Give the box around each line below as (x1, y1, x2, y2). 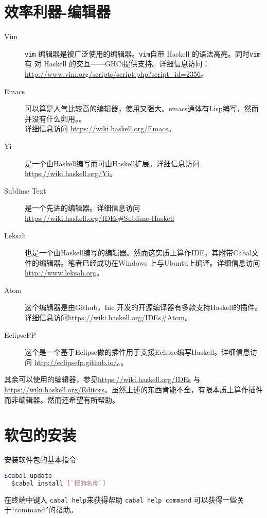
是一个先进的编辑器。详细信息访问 (25, 202, 140, 213)
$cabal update (4, 472, 52, 479)
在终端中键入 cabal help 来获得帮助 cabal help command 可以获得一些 (4, 494, 237, 505)
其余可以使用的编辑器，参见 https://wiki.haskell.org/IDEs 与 (4, 374, 201, 385)
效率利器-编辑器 (4, 1, 111, 22)
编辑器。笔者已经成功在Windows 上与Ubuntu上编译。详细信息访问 (39, 257, 260, 268)
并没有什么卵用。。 (25, 113, 86, 124)
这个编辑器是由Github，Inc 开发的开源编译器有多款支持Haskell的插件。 (25, 302, 262, 313)
